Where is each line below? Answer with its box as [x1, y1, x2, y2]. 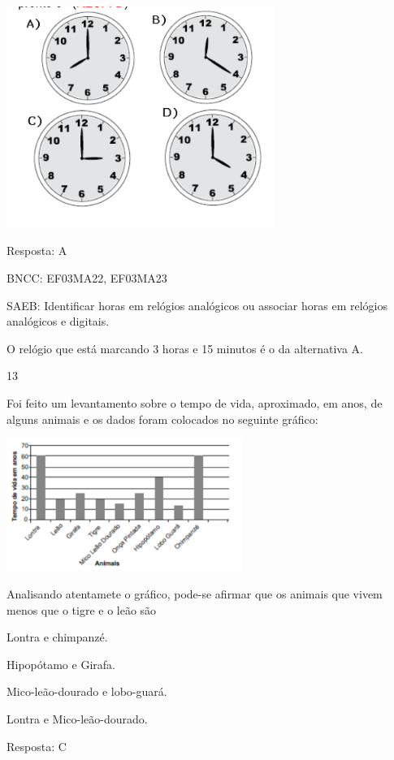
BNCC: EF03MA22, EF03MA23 [6, 270, 167, 286]
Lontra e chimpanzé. [6, 628, 108, 646]
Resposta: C [6, 737, 67, 754]
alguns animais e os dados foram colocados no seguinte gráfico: [6, 410, 318, 427]
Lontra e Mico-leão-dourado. [6, 710, 148, 727]
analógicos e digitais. [6, 313, 110, 330]
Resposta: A [6, 242, 67, 259]
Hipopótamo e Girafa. [6, 655, 115, 672]
